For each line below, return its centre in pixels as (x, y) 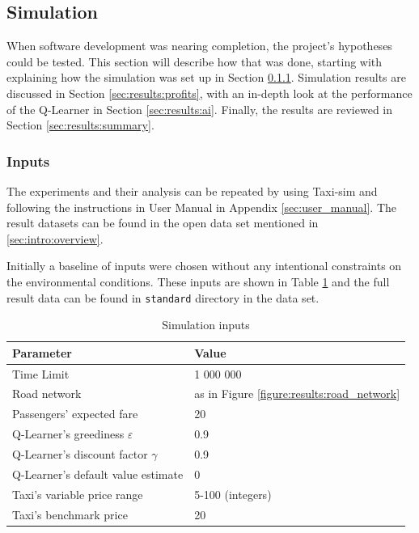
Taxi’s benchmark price (70, 514)
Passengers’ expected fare (75, 414)
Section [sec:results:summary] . (80, 125)
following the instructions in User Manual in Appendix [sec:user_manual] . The (202, 207)
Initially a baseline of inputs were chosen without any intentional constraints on (204, 266)
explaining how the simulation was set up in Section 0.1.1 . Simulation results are (206, 77)
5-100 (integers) (233, 494)
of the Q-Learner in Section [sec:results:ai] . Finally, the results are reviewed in (200, 109)
